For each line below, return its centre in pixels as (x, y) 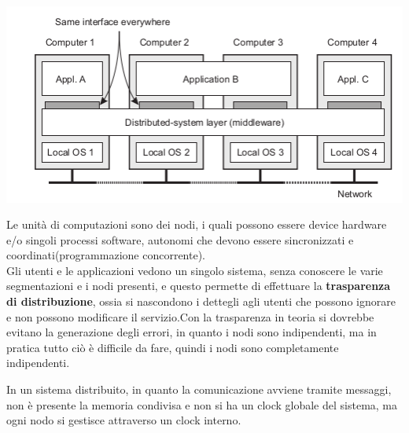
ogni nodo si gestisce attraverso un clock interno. (124, 420)
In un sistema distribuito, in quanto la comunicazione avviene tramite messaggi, (199, 389)
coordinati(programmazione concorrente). (106, 255)
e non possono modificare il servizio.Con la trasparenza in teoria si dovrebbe (190, 316)
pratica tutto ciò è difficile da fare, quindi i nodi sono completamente (173, 347)
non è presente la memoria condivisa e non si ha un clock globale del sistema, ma (202, 404)
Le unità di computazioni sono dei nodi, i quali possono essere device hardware (197, 224)
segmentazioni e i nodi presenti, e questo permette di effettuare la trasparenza (199, 286)
